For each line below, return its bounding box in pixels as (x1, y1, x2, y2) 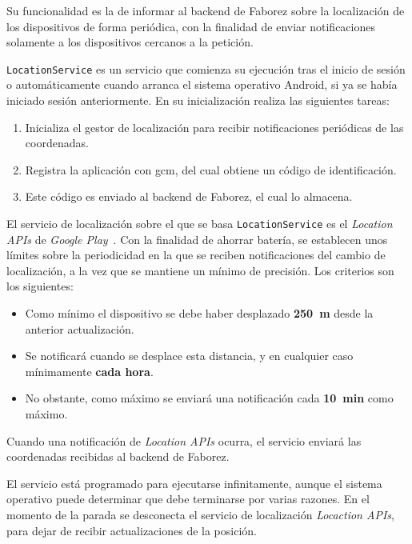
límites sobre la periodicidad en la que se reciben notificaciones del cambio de (6, 246, 386, 263)
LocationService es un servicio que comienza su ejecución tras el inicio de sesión (6, 60, 406, 77)
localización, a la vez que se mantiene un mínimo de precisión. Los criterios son (6, 262, 394, 278)
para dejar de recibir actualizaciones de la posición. (6, 522, 257, 538)
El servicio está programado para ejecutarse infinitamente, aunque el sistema (6, 474, 382, 491)
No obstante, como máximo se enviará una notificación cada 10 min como (25, 390, 394, 406)
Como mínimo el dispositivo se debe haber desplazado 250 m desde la (25, 305, 374, 322)
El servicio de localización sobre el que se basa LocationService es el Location (6, 215, 393, 231)
